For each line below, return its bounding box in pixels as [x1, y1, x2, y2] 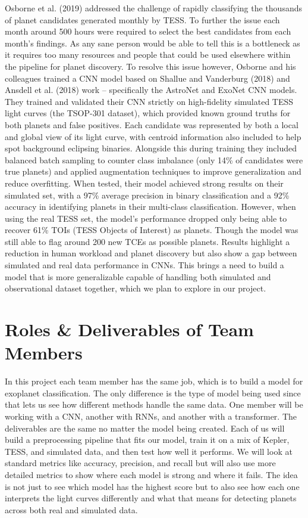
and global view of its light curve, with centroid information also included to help [5, 130, 301, 142]
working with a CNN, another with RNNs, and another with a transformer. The [5, 410, 297, 422]
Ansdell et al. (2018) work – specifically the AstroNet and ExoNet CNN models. [5, 83, 297, 96]
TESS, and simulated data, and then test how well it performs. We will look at [5, 445, 293, 457]
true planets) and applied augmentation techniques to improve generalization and [5, 165, 301, 178]
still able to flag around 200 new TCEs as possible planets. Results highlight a [5, 235, 290, 247]
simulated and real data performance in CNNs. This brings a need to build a [5, 259, 284, 271]
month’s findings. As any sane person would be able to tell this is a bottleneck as [5, 36, 300, 49]
